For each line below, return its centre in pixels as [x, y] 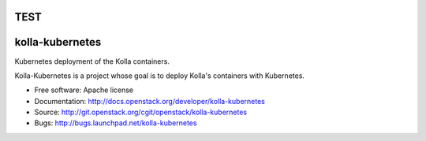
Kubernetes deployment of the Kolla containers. [92, 61]
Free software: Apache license [84, 90]
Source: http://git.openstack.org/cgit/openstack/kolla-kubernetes [141, 112]
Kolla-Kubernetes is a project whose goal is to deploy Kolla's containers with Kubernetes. [160, 76]
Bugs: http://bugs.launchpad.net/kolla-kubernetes [116, 123]
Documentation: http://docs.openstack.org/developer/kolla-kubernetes [150, 101]
